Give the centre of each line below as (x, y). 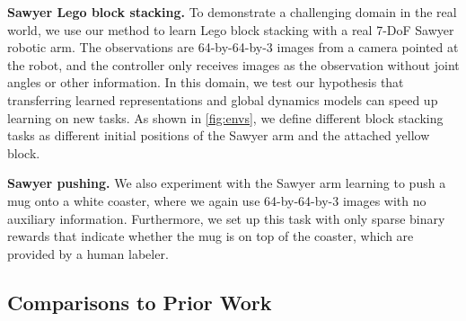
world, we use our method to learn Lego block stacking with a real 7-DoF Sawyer (231, 29)
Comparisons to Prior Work (140, 302)
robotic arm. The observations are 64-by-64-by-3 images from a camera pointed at (233, 47)
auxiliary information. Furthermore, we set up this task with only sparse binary (226, 218)
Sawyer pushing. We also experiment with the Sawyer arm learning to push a (227, 183)
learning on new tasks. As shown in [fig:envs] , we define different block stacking (225, 117)
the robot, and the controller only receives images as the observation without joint (233, 64)
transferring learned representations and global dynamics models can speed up (223, 99)
